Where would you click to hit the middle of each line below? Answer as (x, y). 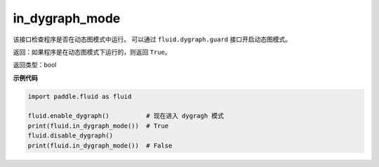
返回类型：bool (35, 65)
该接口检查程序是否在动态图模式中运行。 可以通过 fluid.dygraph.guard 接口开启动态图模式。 (152, 39)
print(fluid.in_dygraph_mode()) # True (98, 126)
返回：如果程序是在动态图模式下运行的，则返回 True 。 (92, 52)
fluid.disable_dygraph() (71, 136)
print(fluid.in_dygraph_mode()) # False (100, 145)
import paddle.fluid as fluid (80, 96)
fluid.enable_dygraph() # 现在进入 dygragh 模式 (126, 116)
